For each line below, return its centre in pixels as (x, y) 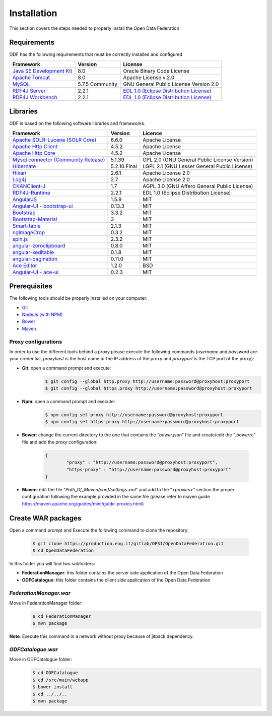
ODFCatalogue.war (33, 649)
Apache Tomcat (31, 77)
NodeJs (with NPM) (42, 314)
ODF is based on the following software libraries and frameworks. (77, 123)
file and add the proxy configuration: (60, 442)
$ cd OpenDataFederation (63, 551)
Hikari (19, 173)
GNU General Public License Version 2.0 (171, 84)
